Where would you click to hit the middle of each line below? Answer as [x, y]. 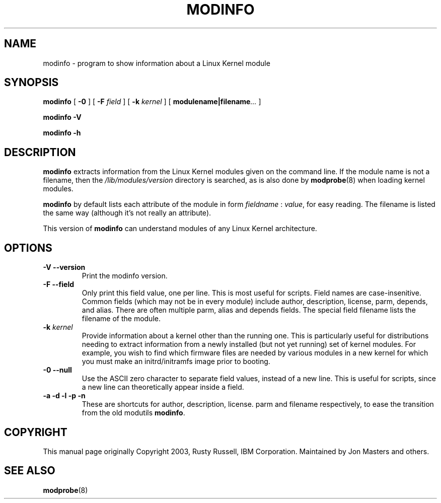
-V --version [64, 267]
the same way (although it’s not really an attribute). [127, 213]
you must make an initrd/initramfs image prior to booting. [176, 362]
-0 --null [57, 370]
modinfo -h [62, 133]
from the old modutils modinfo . [133, 413]
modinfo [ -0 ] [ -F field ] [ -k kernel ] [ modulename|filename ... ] [152, 102]
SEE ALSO [30, 471]
